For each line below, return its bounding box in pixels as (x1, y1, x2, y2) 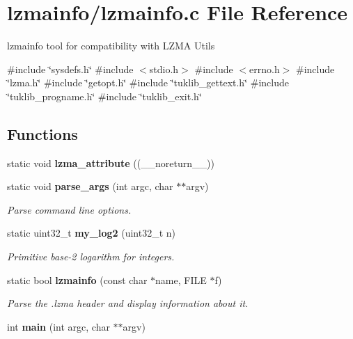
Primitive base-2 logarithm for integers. (7, 249, 175, 264)
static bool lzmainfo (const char (7, 272, 148, 287)
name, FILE (155, 272, 207, 287)
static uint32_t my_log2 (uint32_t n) (7, 226, 176, 240)
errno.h (249, 61, 280, 76)
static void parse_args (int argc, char (7, 179, 173, 194)
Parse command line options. (7, 202, 132, 216)
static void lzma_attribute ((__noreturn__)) (7, 155, 214, 170)
